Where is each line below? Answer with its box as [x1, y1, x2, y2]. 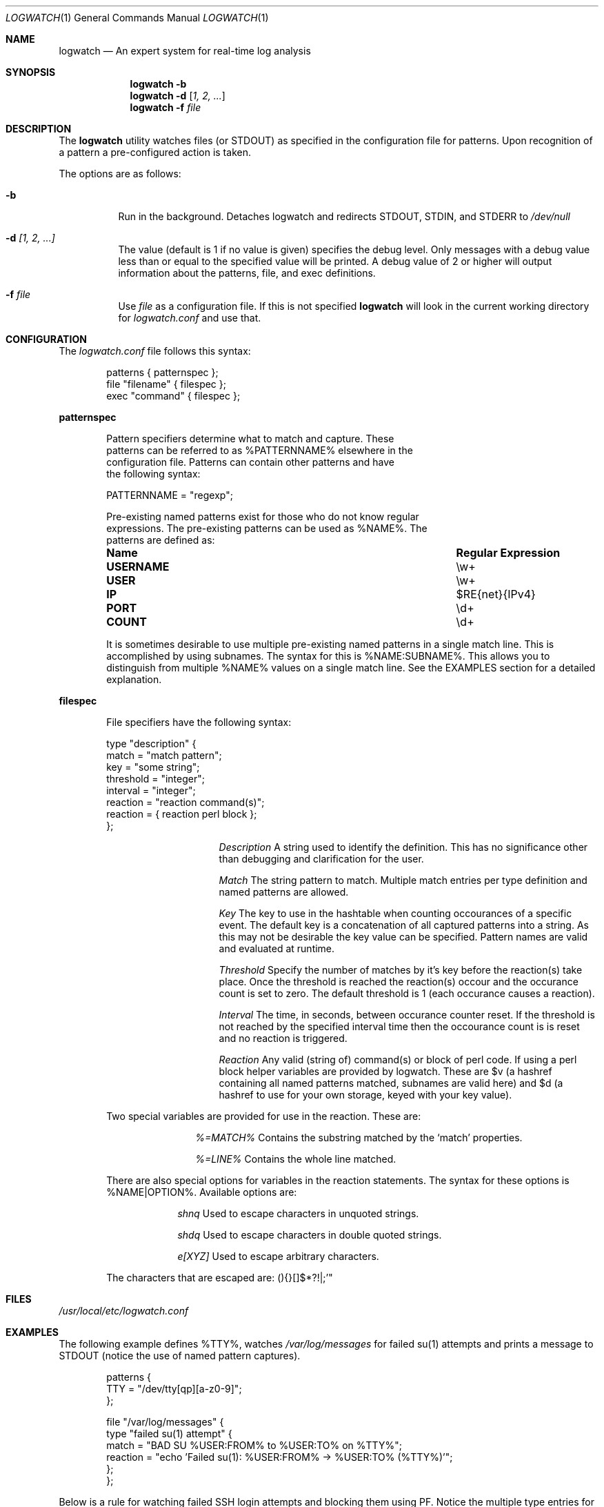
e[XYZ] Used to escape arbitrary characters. [177, 1250, 379, 1262]
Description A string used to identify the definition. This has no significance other [219, 841, 588, 853]
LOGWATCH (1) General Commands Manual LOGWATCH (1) [6, 12, 269, 23]
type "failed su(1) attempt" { [106, 1428, 232, 1439]
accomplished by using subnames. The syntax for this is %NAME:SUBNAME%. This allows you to [106, 650, 550, 662]
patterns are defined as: [106, 534, 215, 546]
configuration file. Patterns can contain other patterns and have [106, 456, 394, 468]
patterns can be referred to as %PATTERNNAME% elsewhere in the [106, 444, 413, 456]
